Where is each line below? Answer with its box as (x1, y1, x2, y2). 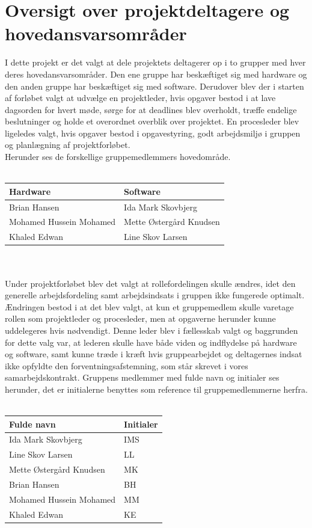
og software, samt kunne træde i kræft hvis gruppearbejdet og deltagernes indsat (5, 348, 302, 360)
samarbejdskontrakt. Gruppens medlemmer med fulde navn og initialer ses (5, 371, 280, 384)
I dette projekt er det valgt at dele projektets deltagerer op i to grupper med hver (5, 56, 306, 69)
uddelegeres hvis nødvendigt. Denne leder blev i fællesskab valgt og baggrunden (5, 324, 298, 336)
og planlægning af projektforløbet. (5, 138, 130, 151)
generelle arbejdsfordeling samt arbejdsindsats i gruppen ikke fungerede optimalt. (5, 289, 305, 301)
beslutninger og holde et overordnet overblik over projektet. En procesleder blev (5, 115, 299, 127)
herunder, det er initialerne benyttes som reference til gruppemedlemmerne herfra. (5, 382, 308, 395)
